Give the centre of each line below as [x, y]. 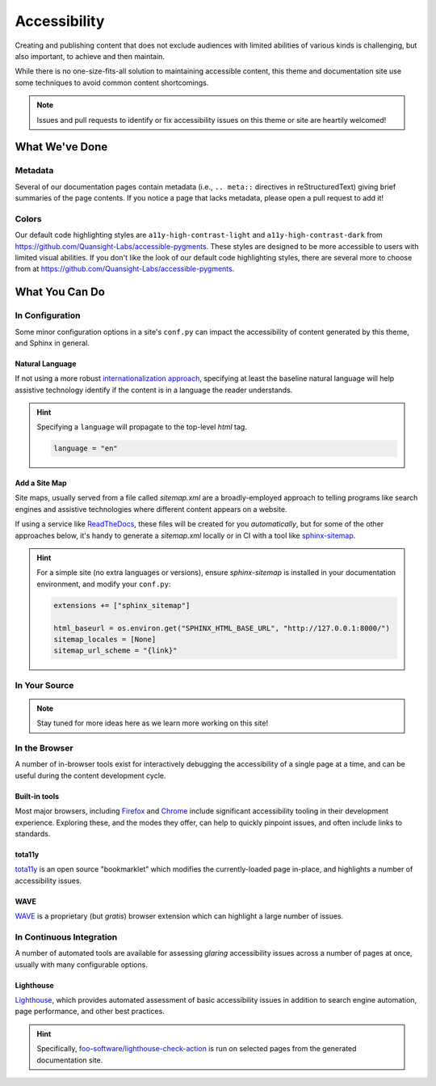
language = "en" [86, 448]
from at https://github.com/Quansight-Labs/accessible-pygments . [125, 269]
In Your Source [44, 685]
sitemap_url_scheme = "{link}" [115, 651]
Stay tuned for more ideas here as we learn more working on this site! [153, 723]
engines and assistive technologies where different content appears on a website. [151, 509]
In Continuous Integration [66, 936]
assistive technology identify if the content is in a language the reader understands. [154, 390]
